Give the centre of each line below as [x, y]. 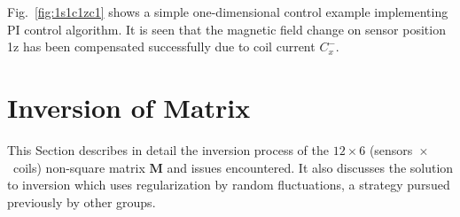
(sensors [391, 149]
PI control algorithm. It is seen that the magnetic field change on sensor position [226, 29]
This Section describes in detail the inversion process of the [168, 149]
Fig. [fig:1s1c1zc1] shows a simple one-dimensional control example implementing [228, 12]
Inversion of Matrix [129, 107]
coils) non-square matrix [79, 167]
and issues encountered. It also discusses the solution [310, 167]
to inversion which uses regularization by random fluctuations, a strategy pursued [229, 185]
